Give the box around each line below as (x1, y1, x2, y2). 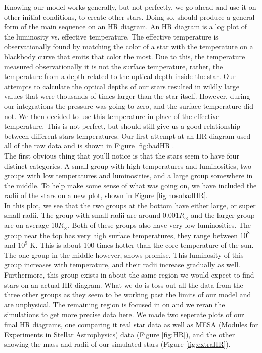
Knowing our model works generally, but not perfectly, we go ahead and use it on (4, 2, 256, 12)
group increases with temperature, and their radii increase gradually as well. (4, 259, 240, 270)
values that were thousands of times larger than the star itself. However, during (4, 91, 250, 101)
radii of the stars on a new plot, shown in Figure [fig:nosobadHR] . (4, 190, 208, 201)
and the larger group (191, 210, 255, 220)
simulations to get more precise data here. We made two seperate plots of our (4, 309, 244, 320)
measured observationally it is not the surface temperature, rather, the (4, 61, 223, 71)
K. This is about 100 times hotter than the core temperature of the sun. (30, 240, 254, 250)
